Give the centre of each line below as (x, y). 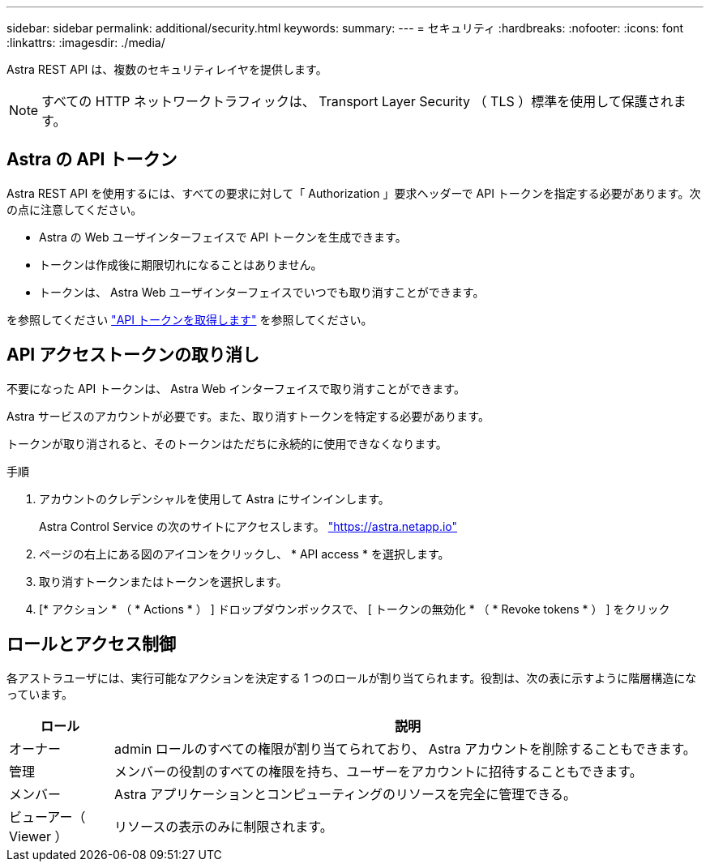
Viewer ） (38, 836)
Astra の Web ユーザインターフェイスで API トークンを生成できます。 (223, 237)
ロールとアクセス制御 (91, 644)
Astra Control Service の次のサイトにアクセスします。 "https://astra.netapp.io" (248, 526)
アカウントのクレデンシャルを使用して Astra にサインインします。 (214, 498)
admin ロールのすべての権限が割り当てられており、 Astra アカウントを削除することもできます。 (405, 748)
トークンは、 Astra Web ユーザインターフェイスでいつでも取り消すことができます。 (262, 292)
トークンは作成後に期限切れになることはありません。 (181, 264)
